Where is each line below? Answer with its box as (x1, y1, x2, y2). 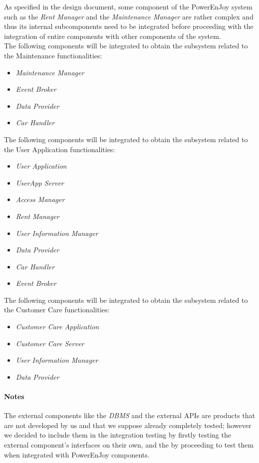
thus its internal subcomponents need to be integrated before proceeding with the (4, 21, 254, 31)
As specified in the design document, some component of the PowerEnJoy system (4, 1, 253, 11)
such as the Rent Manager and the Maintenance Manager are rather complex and (4, 11, 254, 21)
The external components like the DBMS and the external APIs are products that (4, 410, 256, 421)
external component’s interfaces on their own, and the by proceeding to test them (4, 440, 254, 450)
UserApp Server (15, 177, 64, 188)
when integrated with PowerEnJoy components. (4, 449, 150, 460)
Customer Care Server (15, 338, 84, 348)
